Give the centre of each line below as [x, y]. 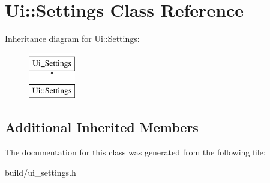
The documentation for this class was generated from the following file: [135, 152]
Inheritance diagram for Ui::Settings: [72, 39]
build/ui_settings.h [40, 172]
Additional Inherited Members [102, 127]
